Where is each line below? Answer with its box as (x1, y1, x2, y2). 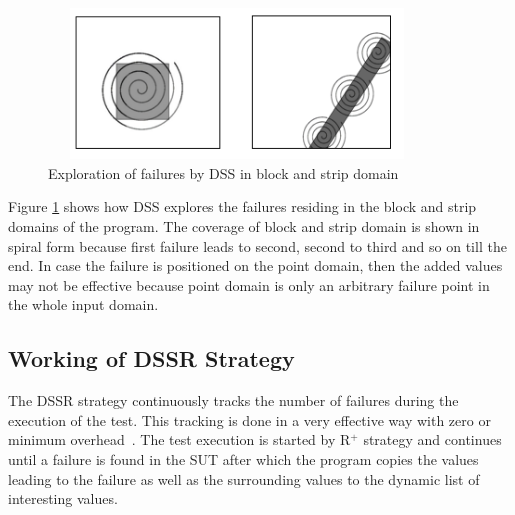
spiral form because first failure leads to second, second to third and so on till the (8, 235, 507, 256)
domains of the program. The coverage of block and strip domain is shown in (8, 215, 480, 236)
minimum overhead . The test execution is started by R (8, 429, 351, 450)
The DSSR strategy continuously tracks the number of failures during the (8, 390, 459, 411)
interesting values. (8, 488, 118, 509)
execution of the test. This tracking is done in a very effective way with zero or (8, 409, 491, 430)
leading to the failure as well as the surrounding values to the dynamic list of (8, 468, 480, 489)
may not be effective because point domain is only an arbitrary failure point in (8, 274, 490, 295)
